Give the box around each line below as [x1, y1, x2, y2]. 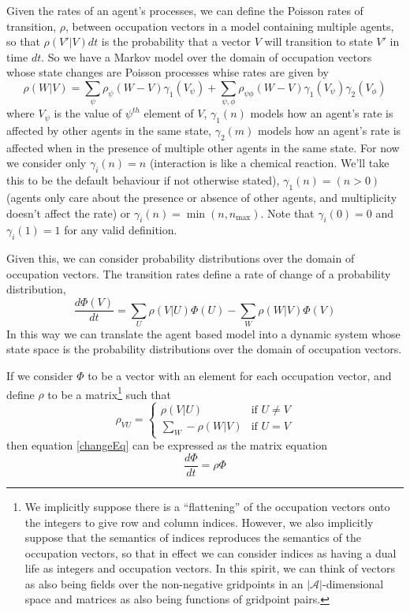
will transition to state [264, 33, 373, 50]
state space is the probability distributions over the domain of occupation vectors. [6, 341, 402, 357]
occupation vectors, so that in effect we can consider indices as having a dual [24, 544, 397, 561]
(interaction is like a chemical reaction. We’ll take [149, 155, 389, 171]
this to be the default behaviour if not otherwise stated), [6, 172, 280, 188]
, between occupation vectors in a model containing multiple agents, [65, 17, 394, 34]
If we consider [6, 368, 73, 384]
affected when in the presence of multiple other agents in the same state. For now [6, 139, 400, 155]
